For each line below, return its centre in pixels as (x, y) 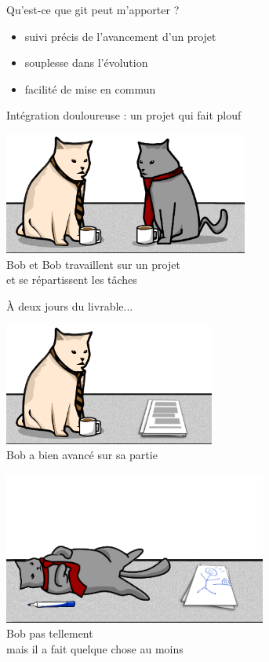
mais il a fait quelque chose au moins (95, 649)
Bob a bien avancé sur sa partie (82, 455)
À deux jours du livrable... (70, 305)
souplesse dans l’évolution (86, 63)
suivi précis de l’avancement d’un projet (120, 36)
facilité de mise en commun (90, 88)
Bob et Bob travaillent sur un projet (93, 264)
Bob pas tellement (50, 633)
